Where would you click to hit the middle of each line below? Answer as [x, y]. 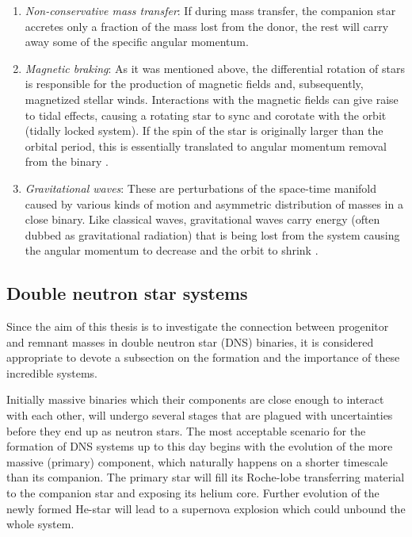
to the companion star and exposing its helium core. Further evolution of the [193, 493]
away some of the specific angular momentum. [137, 42]
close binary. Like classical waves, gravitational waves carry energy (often [202, 219]
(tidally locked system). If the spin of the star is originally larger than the [204, 130]
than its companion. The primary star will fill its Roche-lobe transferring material [206, 477]
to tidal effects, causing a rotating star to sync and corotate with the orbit [206, 115]
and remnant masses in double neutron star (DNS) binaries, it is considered [190, 341]
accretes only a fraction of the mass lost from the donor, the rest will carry [207, 26]
